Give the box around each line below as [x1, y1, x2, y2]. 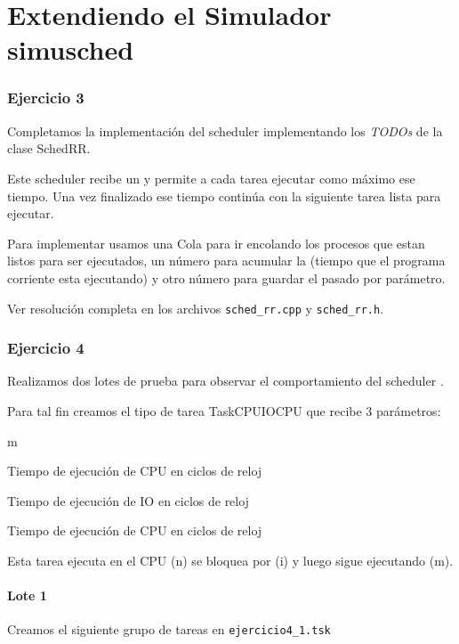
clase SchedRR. [7, 139, 91, 158]
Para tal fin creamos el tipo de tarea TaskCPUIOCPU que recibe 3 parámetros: [7, 402, 441, 420]
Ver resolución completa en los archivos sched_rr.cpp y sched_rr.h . [7, 298, 384, 317]
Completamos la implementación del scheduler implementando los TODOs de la [7, 121, 443, 140]
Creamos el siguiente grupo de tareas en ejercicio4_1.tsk [7, 620, 331, 639]
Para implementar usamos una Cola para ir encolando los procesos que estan [7, 233, 425, 252]
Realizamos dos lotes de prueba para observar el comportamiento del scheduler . [7, 371, 444, 390]
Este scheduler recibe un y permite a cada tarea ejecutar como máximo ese [7, 168, 415, 187]
